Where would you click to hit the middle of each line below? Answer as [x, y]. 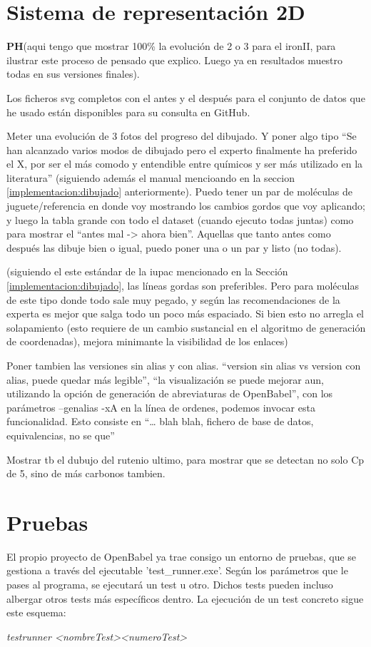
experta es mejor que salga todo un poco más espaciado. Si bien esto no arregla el [185, 314]
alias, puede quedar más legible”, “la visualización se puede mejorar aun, [165, 379]
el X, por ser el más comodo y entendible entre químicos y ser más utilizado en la [185, 164]
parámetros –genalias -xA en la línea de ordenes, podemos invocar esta [161, 407]
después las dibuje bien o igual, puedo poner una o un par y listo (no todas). [174, 247]
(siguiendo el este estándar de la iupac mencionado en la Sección [147, 271]
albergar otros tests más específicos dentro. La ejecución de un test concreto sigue [185, 598]
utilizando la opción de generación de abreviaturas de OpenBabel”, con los [170, 393]
